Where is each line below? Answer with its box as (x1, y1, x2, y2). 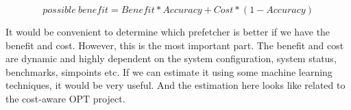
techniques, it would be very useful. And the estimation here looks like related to (5, 78, 346, 92)
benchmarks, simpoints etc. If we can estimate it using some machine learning (5, 64, 332, 79)
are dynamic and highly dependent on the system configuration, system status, (5, 51, 337, 66)
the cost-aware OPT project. (5, 91, 125, 105)
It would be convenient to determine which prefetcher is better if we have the (5, 25, 330, 38)
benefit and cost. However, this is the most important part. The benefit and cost (5, 38, 344, 52)
